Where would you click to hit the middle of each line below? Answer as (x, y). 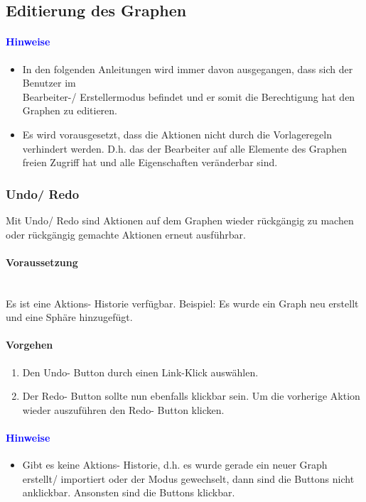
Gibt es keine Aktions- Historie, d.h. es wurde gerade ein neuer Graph (175, 465)
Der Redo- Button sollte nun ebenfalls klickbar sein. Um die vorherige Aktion (191, 396)
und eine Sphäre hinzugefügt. (69, 317)
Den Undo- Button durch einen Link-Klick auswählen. (140, 372)
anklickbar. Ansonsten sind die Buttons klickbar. (129, 492)
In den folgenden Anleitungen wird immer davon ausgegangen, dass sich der (188, 69)
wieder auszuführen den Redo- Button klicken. (123, 409)
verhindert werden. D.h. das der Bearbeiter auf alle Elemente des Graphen (184, 148)
